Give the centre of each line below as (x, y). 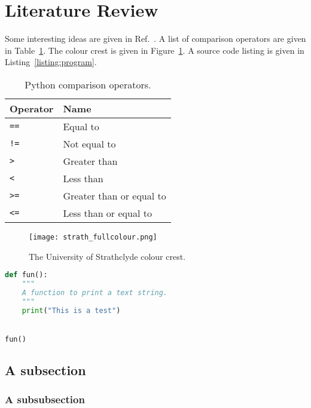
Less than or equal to (107, 213)
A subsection (45, 370)
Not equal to (89, 143)
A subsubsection (45, 399)
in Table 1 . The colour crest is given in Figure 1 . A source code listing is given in (155, 50)
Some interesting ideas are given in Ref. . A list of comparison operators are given (155, 39)
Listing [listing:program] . (51, 62)
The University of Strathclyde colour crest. (107, 256)
